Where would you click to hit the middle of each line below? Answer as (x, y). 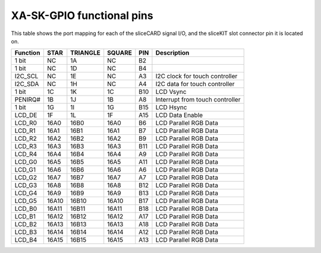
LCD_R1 (25, 131)
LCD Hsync (171, 107)
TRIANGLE (85, 53)
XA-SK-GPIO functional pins (82, 15)
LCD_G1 (25, 170)
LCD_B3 (26, 232)
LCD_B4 (26, 240)
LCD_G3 (26, 185)
